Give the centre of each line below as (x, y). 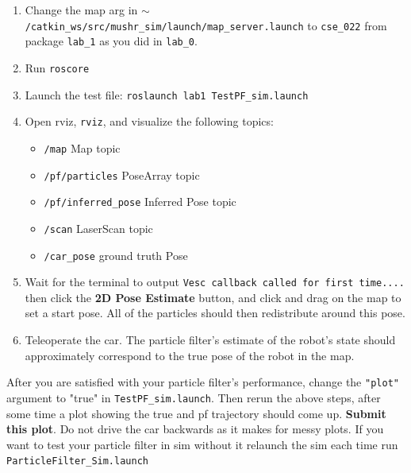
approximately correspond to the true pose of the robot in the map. (190, 355)
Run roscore (57, 67)
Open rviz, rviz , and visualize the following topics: (149, 121)
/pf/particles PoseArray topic (122, 174)
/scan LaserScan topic (98, 228)
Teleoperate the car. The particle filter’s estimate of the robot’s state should (210, 339)
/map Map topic (82, 147)
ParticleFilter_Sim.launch (77, 461)
